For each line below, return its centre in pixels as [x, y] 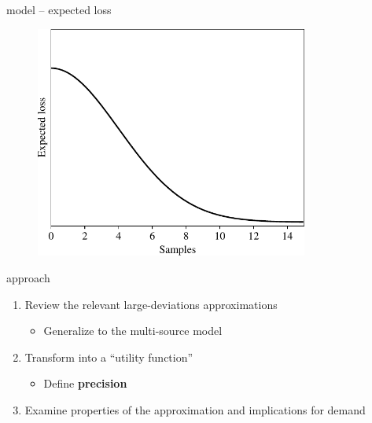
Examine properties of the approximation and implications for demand [195, 409]
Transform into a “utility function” [109, 357]
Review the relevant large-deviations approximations [151, 304]
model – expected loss [59, 9]
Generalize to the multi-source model [133, 331]
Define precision [85, 383]
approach [28, 277]
